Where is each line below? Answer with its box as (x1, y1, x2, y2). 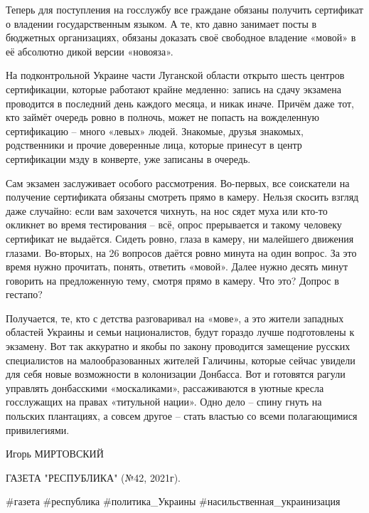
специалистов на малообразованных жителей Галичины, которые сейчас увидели (6, 352, 355, 367)
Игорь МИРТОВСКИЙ (6, 446, 104, 461)
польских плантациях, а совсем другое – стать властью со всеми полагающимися (6, 408, 358, 423)
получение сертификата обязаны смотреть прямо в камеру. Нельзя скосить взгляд (6, 189, 359, 204)
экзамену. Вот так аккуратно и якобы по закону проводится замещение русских (6, 339, 351, 354)
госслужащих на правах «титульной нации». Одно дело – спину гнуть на (6, 394, 322, 409)
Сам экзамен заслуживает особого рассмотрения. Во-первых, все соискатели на (6, 175, 350, 190)
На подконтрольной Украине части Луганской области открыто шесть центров (6, 68, 345, 83)
